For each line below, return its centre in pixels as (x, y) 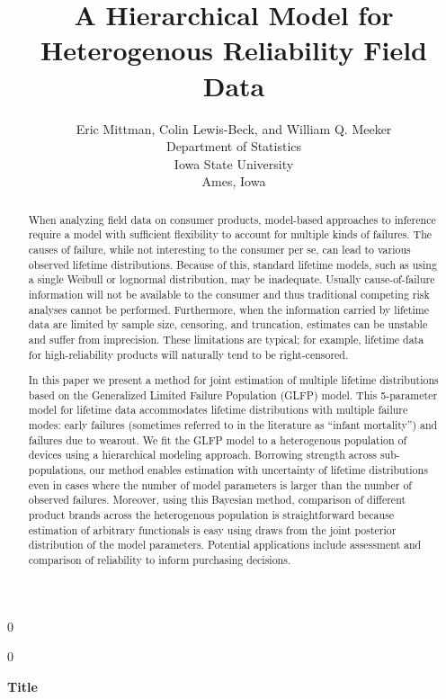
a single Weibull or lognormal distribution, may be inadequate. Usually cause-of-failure (232, 279)
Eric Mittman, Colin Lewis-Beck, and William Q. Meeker (234, 128)
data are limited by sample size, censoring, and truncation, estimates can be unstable (228, 324)
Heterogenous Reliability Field (234, 50)
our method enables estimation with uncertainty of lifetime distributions (259, 470)
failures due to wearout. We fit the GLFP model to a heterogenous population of (218, 439)
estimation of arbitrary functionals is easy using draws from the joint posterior (212, 529)
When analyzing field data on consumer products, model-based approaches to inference (232, 219)
